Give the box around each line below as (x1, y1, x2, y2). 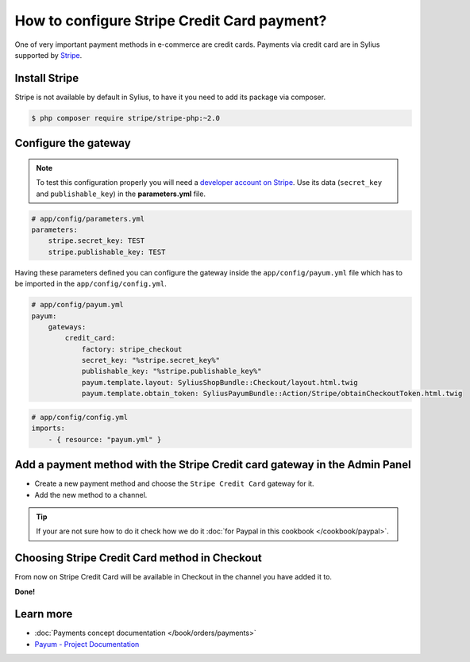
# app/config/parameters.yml (31, 214, 145, 223)
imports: (31, 424, 66, 433)
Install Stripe (14, 71, 79, 85)
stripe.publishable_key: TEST (48, 247, 166, 256)
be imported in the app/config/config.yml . (14, 279, 167, 289)
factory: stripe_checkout (81, 344, 183, 353)
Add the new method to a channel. (34, 490, 148, 499)
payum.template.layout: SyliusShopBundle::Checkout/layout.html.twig (81, 378, 359, 387)
